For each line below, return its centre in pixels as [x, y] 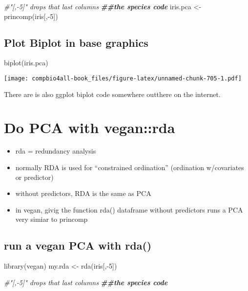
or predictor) [34, 177]
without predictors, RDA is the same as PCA [83, 193]
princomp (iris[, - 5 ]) [31, 16]
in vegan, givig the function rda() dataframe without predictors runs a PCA [129, 209]
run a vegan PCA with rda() [78, 245]
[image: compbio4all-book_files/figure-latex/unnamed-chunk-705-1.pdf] [123, 78]
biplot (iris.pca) [26, 63]
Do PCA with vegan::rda [90, 127]
